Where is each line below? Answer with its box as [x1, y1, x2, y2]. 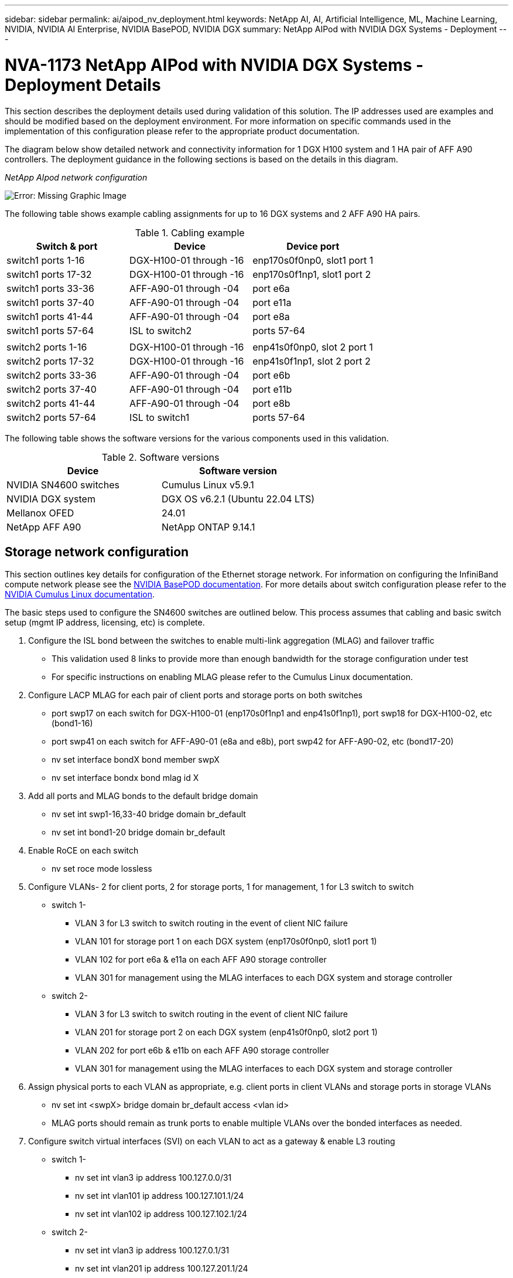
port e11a [252, 296, 292, 308]
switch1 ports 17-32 [6, 268, 92, 280]
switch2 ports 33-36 [6, 369, 97, 381]
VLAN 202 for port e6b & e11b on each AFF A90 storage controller [75, 1045, 329, 1056]
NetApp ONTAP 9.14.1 [162, 521, 255, 533]
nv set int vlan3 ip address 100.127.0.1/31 [75, 1245, 230, 1256]
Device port [286, 240, 340, 252]
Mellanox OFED [6, 507, 74, 519]
